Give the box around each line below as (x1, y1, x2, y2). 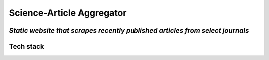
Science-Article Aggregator (9, 7, 127, 18)
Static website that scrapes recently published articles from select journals (9, 26, 249, 35)
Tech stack (9, 42, 44, 51)
